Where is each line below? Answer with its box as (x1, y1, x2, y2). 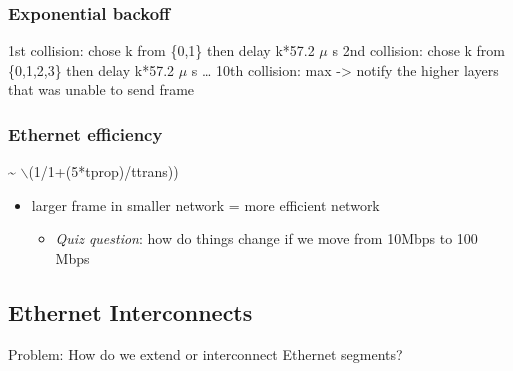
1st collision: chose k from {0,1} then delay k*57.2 (8, 40, 315, 61)
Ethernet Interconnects (8, 296, 253, 327)
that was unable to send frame (8, 79, 195, 100)
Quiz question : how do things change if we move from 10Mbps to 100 (55, 228, 478, 249)
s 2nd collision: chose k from (332, 40, 506, 61)
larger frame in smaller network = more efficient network (31, 194, 380, 215)
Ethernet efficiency (8, 121, 163, 146)
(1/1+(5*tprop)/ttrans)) (28, 161, 179, 182)
